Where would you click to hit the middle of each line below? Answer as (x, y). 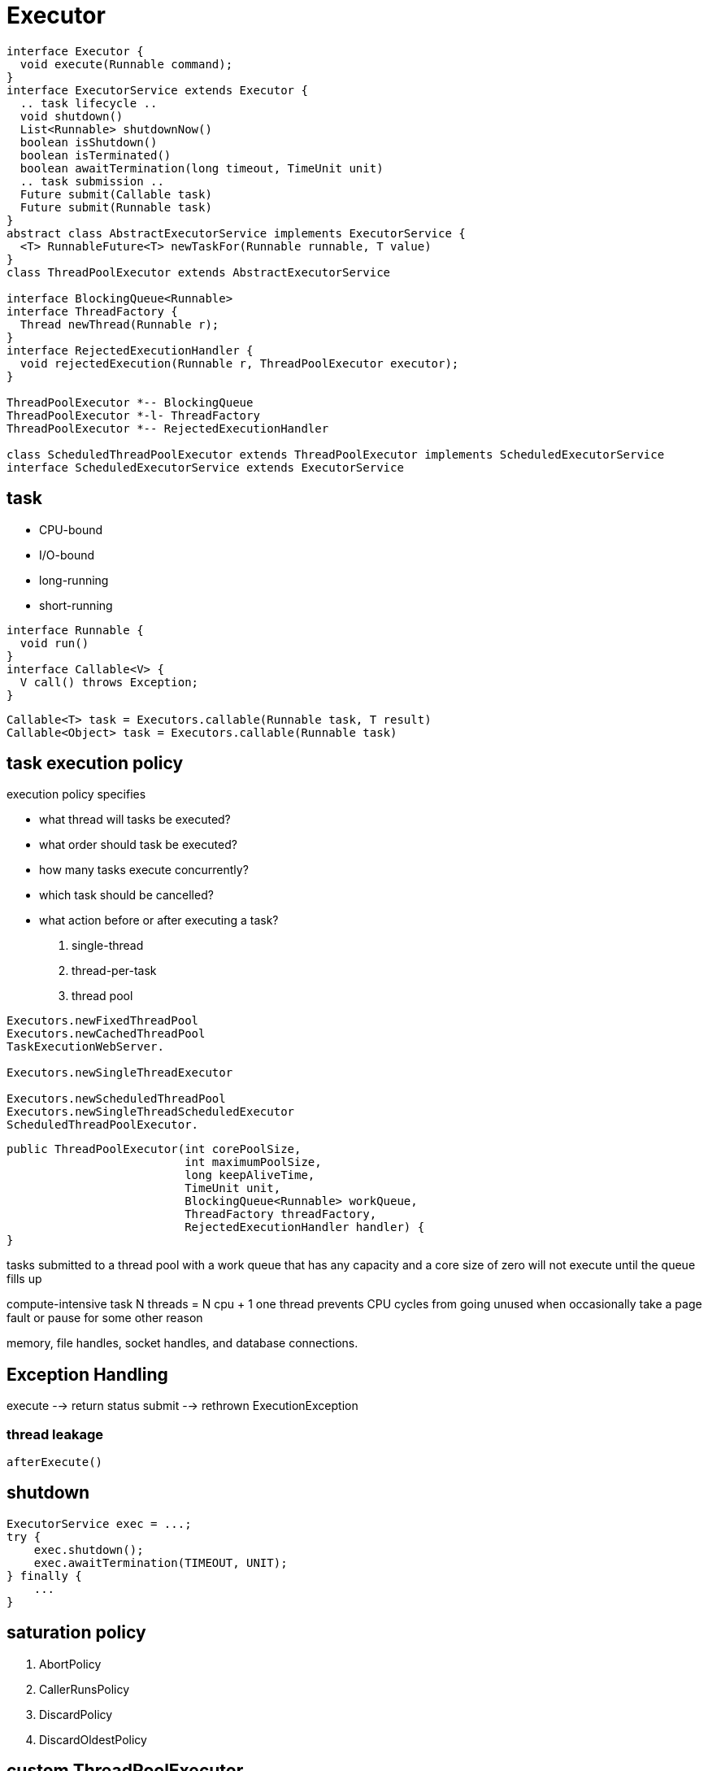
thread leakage (55, 1434)
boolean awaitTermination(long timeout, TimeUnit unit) (202, 168)
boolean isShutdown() (89, 142)
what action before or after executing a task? (159, 920)
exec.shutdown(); (89, 1549)
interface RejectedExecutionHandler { (130, 350)
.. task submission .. (92, 181)
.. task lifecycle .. (89, 103)
